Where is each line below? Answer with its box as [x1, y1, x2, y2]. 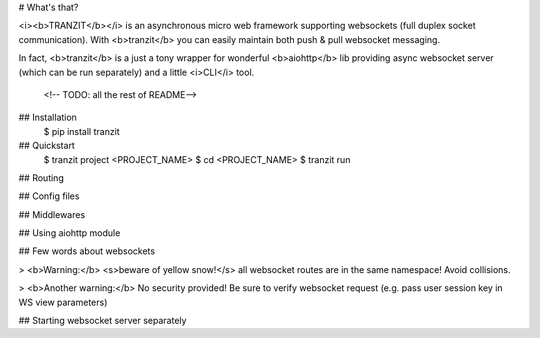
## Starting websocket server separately [18, 315, 187, 327]
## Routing [18, 171, 64, 184]
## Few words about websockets [18, 245, 155, 257]
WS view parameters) [18, 296, 108, 308]
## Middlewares [18, 208, 86, 220]
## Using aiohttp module [18, 227, 121, 239]
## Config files [18, 190, 80, 202]
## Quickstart [18, 140, 75, 152]
